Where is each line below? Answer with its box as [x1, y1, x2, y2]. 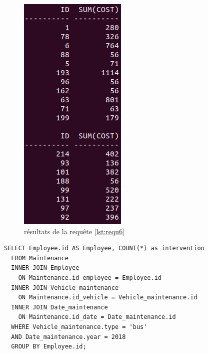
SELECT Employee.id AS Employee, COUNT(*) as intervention [4, 245, 204, 252]
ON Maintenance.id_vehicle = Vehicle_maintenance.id [18, 294, 197, 301]
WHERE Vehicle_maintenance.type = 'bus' [11, 323, 147, 330]
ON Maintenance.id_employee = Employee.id [18, 274, 161, 281]
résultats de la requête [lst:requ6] [24, 226, 125, 236]
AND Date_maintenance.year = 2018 [11, 333, 126, 340]
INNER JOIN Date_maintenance [11, 303, 108, 311]
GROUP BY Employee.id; [11, 343, 86, 350]
